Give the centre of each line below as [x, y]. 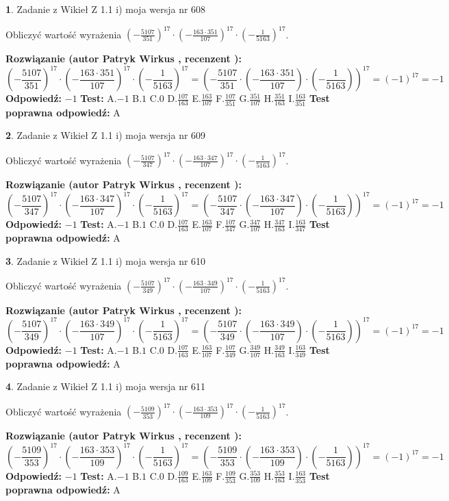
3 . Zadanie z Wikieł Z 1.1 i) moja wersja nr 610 [106, 260]
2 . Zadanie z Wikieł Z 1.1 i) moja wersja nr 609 [106, 135]
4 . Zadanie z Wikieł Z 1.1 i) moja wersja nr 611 [106, 386]
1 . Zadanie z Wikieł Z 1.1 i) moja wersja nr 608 [106, 9]
